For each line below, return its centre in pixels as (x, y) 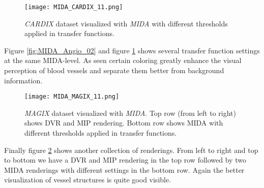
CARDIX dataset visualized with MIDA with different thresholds (126, 23)
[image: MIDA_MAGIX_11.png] (72, 97)
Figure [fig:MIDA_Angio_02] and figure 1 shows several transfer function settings (132, 50)
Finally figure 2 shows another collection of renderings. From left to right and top (131, 150)
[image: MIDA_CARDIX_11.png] (74, 7)
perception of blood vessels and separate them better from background (114, 70)
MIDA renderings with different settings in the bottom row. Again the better (124, 169)
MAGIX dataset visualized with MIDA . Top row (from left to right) (130, 113)
